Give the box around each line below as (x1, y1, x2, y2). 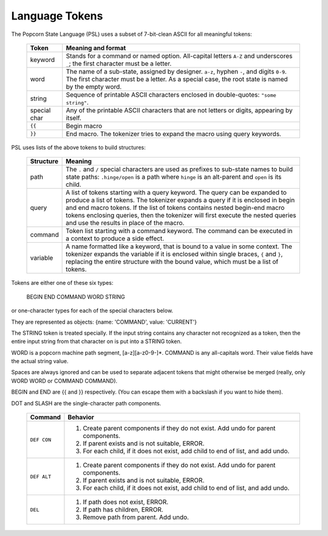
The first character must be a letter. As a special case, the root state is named (66, 75, 288, 83)
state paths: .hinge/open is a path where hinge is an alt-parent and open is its (66, 173, 282, 181)
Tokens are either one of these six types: (11, 279, 114, 287)
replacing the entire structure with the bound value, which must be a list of (66, 257, 279, 266)
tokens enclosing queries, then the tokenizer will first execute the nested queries (66, 211, 296, 220)
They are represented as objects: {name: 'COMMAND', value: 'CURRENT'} (11, 318, 197, 325)
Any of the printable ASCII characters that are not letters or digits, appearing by (66, 106, 293, 114)
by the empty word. (66, 82, 122, 91)
